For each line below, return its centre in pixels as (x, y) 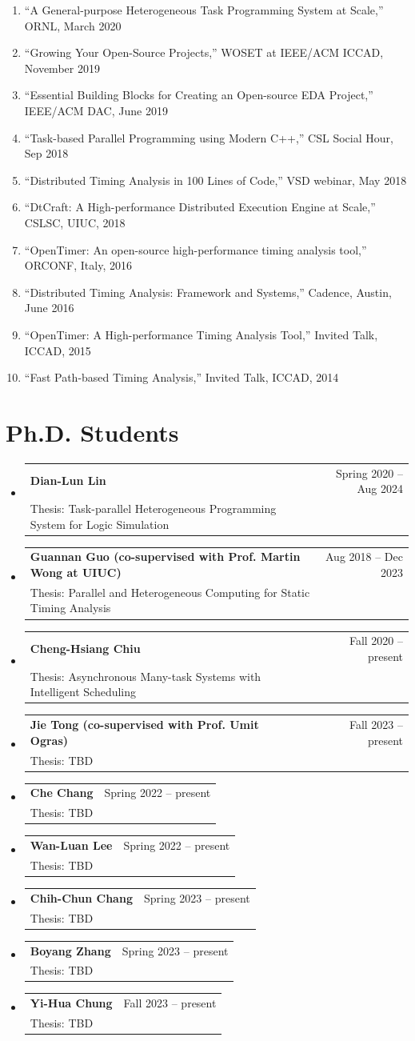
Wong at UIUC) (76, 573)
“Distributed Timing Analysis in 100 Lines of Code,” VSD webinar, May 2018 (215, 180)
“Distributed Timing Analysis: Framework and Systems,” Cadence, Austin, (208, 292)
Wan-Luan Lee (71, 845)
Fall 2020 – (376, 641)
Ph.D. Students (92, 432)
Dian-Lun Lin (68, 480)
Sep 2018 (46, 153)
